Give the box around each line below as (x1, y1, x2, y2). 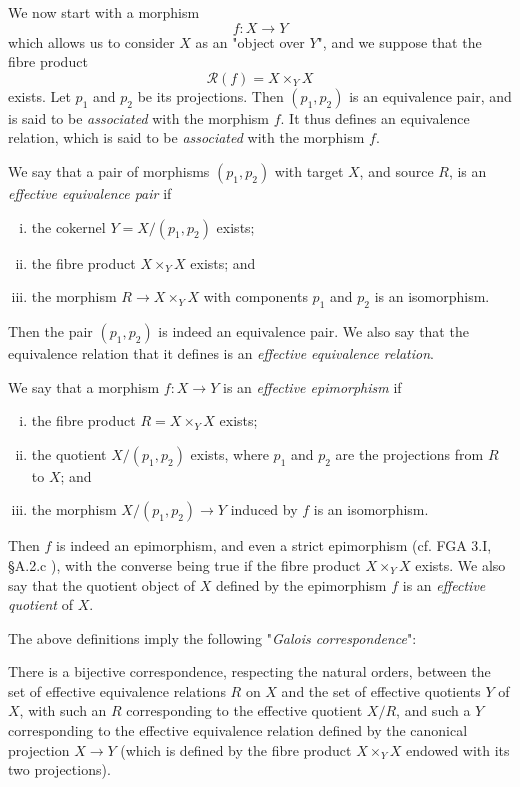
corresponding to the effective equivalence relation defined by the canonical (8, 720, 468, 741)
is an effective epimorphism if (222, 376, 402, 397)
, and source (359, 160, 434, 181)
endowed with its (406, 739, 510, 760)
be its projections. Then (137, 85, 284, 106)
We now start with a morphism (8, 2, 200, 22)
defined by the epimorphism (216, 574, 387, 595)
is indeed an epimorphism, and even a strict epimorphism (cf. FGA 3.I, (56, 535, 492, 556)
